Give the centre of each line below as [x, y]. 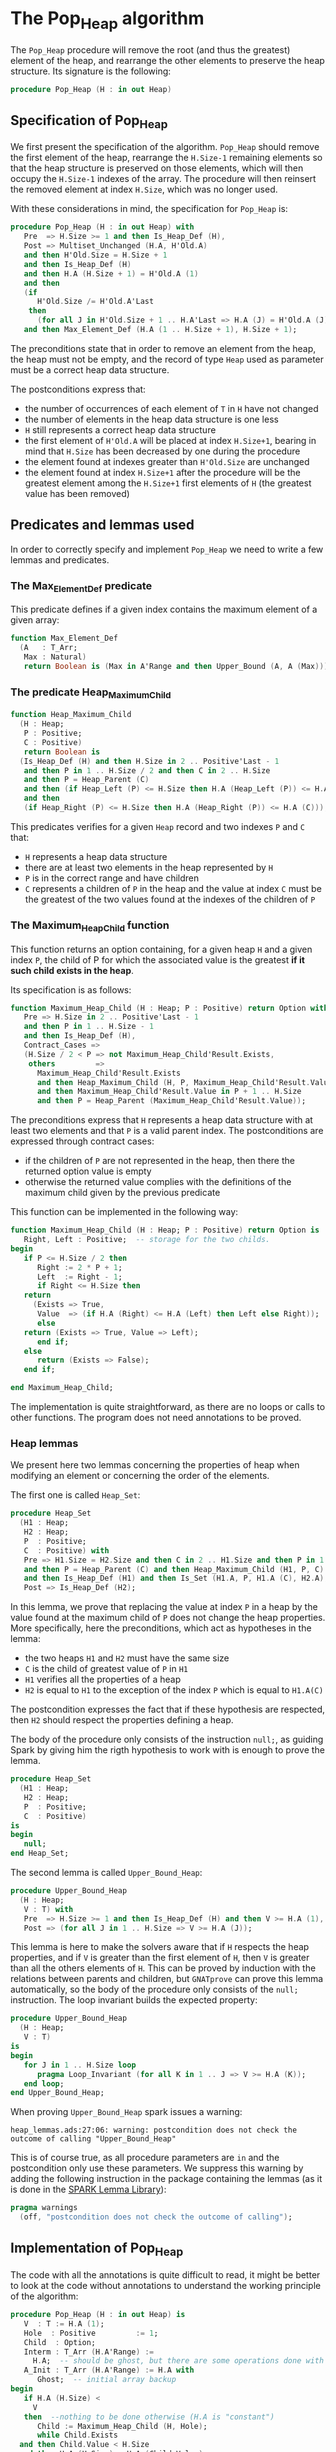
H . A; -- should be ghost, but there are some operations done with [178, 2361]
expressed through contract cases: [82, 1141]
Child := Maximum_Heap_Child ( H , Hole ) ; [122, 2426]
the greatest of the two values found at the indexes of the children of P [170, 899]
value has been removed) [77, 493]
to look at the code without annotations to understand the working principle [166, 2286]
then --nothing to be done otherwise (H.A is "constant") [149, 2417]
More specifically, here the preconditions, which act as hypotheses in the [161, 1628]
